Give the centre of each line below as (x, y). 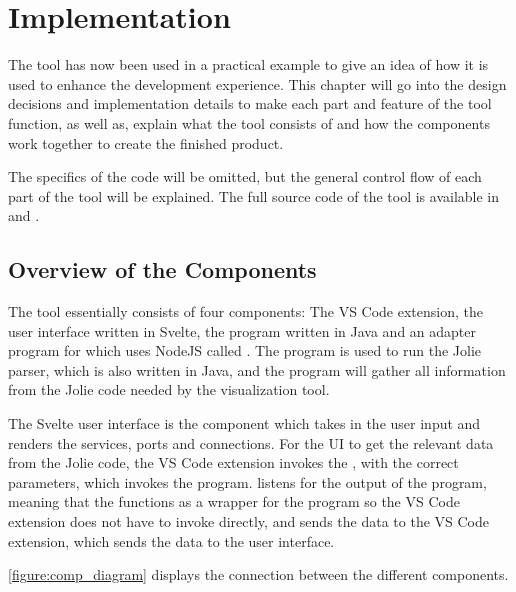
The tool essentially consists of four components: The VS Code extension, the (245, 311)
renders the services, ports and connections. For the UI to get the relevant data (251, 442)
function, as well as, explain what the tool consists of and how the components (249, 122)
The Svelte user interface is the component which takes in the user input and (244, 423)
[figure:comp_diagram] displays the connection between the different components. (258, 574)
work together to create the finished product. (146, 142)
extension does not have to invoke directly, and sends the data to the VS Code (248, 521)
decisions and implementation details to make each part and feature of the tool (250, 103)
